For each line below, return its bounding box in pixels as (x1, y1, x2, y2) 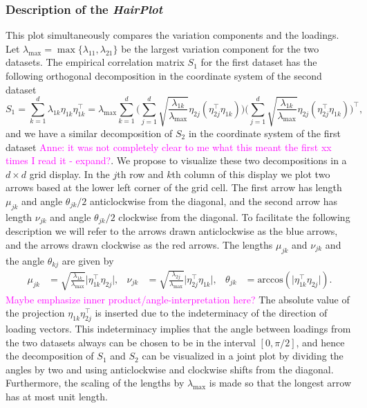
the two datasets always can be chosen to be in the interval (6, 335, 256, 349)
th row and (117, 166, 164, 181)
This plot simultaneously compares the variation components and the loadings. (6, 28, 339, 42)
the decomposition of (6, 348, 94, 363)
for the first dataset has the (200, 55, 317, 69)
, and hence (296, 335, 345, 349)
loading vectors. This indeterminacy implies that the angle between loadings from (6, 321, 351, 335)
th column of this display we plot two (171, 166, 330, 181)
